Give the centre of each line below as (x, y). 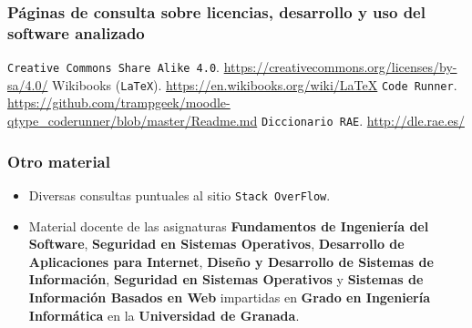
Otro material (59, 161)
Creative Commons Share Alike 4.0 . (113, 67)
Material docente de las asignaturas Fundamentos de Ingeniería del (229, 225)
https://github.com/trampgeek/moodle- (119, 102)
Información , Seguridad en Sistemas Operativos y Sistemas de (226, 279)
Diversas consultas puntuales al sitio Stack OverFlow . (180, 195)
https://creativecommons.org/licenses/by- (340, 67)
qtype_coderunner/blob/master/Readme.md (133, 121)
